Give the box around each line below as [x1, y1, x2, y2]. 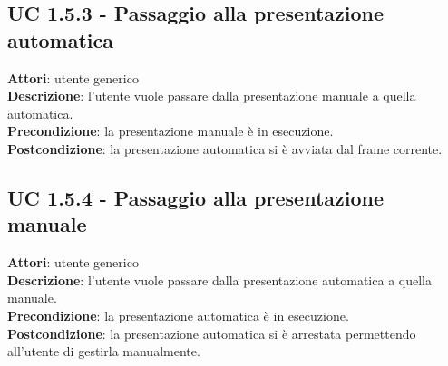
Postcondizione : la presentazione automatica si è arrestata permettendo [7, 323, 416, 342]
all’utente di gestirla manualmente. [7, 342, 200, 361]
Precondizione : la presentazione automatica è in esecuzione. [7, 305, 349, 324]
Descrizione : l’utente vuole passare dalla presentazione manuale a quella [7, 86, 416, 105]
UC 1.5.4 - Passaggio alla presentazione [7, 183, 385, 211]
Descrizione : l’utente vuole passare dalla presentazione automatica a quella [7, 270, 432, 289]
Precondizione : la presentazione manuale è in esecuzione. [7, 121, 334, 140]
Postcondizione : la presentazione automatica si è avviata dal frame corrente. [7, 139, 443, 158]
